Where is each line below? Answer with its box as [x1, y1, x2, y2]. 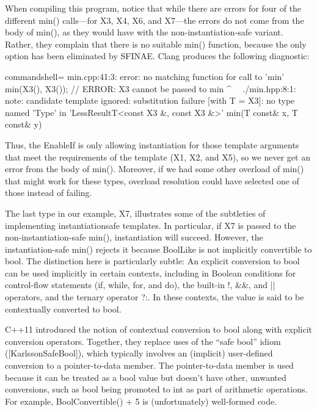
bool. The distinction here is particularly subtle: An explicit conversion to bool [5, 255, 300, 267]
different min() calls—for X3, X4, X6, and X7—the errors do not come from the [5, 13, 304, 26]
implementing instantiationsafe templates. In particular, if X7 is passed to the [5, 219, 296, 231]
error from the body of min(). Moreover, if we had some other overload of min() [5, 162, 304, 175]
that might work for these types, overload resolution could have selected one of [5, 174, 299, 187]
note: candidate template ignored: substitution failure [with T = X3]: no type [5, 94, 295, 107]
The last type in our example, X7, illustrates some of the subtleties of [5, 206, 266, 219]
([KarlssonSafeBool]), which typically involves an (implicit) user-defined [5, 347, 273, 360]
